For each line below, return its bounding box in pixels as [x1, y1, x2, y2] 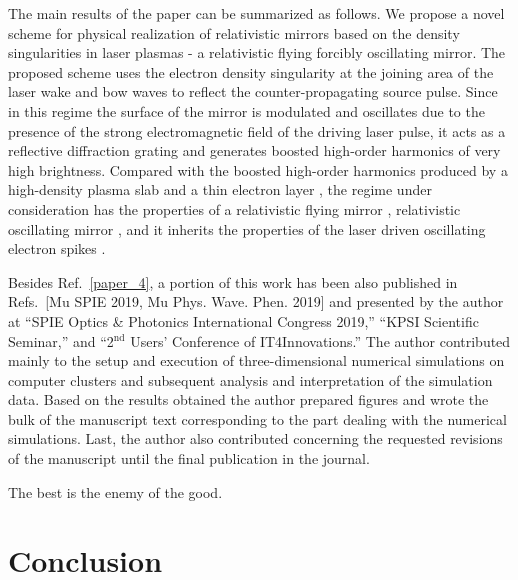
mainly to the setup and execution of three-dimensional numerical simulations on [8, 350, 505, 371]
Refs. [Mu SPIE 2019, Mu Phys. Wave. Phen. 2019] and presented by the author [8, 291, 504, 312]
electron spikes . [8, 238, 106, 259]
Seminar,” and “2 [8, 330, 114, 351]
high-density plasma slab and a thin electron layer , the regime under [8, 179, 432, 200]
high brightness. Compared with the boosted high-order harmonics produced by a [8, 159, 508, 180]
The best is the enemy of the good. [8, 481, 223, 502]
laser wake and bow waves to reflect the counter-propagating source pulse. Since [8, 81, 498, 102]
